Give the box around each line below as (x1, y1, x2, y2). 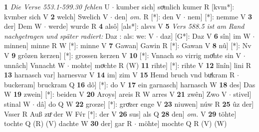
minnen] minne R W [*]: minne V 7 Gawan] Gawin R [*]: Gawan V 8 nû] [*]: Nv (4, 40, 252, 51)
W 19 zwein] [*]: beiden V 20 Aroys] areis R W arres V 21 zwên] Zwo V (4, 89, 227, 99)
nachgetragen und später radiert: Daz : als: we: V (4, 30, 154, 41)
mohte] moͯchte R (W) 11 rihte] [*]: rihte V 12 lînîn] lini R (71, 60, 252, 70)
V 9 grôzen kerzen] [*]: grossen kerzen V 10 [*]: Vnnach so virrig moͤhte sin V (4, 50, 242, 60)
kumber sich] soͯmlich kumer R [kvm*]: (116, 1, 235, 11)
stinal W (4, 98, 30, 109)
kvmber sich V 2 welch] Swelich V (4, 11, 108, 21)
